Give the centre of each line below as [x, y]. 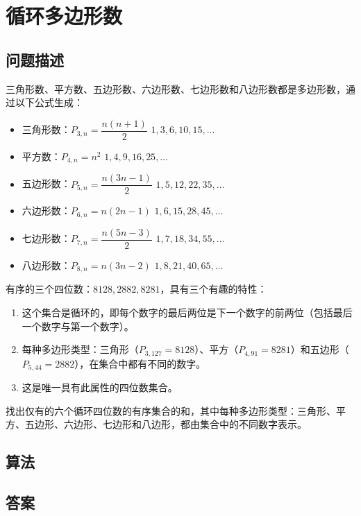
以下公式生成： [49, 102]
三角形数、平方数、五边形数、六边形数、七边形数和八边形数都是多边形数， [176, 88]
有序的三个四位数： [49, 289]
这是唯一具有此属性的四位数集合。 [100, 387]
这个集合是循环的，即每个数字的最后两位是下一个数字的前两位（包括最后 [187, 312]
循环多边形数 [64, 16]
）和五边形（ [320, 349]
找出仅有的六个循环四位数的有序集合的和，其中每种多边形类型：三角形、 [171, 410]
